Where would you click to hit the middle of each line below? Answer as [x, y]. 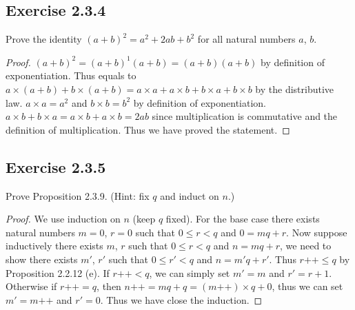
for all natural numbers [246, 39]
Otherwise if [31, 286]
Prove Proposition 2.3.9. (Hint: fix [78, 195]
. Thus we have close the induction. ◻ [181, 299]
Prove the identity [44, 39]
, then [109, 286]
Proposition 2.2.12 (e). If [58, 272]
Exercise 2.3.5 [56, 166]
